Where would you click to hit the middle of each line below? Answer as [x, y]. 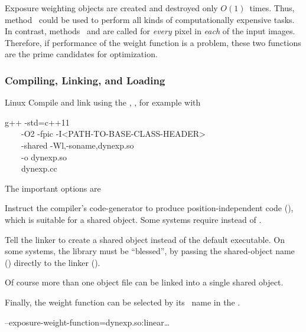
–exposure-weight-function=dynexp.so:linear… [87, 322]
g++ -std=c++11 [37, 122]
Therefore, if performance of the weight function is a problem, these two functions [153, 42]
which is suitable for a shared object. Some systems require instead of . [133, 219]
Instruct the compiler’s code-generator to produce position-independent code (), [149, 208]
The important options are [53, 188]
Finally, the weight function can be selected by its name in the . [123, 302]
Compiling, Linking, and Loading [85, 80]
